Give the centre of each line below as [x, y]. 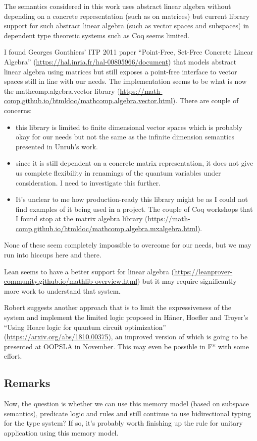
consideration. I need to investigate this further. [88, 182]
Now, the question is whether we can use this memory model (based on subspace [127, 404]
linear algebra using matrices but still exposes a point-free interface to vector [121, 71]
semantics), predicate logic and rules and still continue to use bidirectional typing [128, 413]
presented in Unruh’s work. [57, 146]
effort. [13, 356]
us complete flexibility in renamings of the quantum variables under [118, 172]
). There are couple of [206, 100]
